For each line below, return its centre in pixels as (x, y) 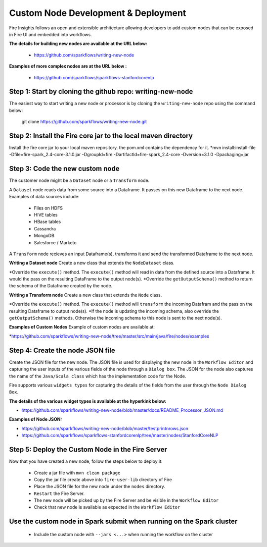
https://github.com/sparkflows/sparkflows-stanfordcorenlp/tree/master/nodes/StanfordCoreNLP (120, 436)
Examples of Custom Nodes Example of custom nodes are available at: (82, 327)
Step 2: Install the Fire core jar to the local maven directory (101, 136)
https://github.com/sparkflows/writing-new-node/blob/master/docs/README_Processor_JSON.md (122, 410)
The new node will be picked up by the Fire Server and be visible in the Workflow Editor (126, 500)
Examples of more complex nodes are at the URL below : (68, 66)
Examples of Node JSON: (36, 419)
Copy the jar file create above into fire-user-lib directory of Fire (103, 479)
